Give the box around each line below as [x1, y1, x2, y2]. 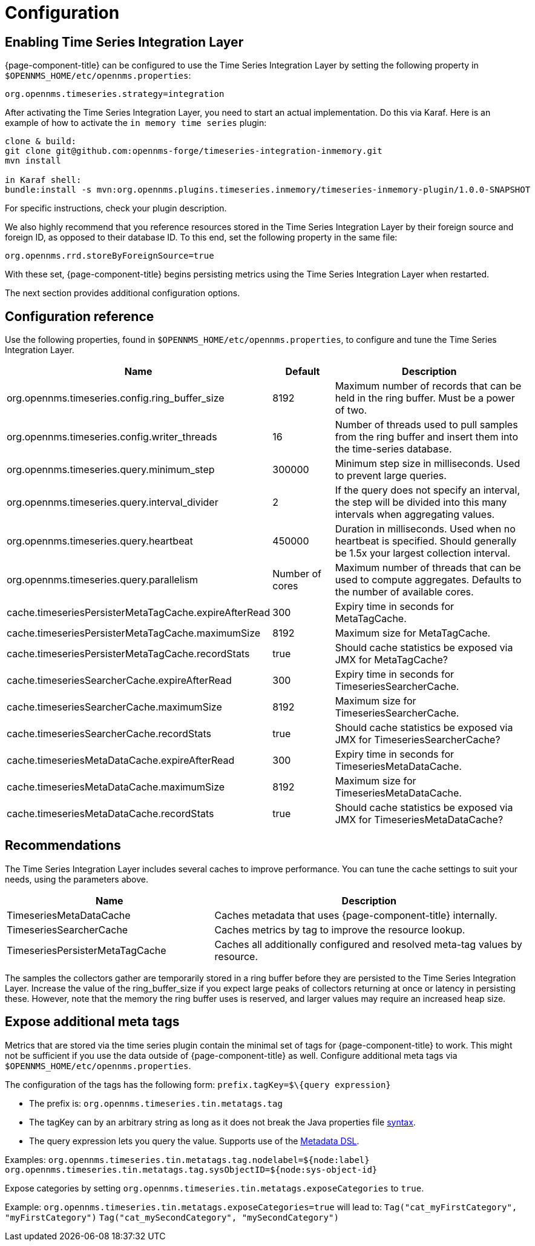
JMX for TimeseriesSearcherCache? [335, 734, 501, 746]
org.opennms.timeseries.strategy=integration [5, 89, 225, 99]
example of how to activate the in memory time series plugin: [5, 118, 267, 128]
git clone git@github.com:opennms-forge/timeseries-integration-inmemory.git [5, 146, 382, 156]
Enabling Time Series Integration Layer [5, 34, 244, 50]
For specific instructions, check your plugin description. [5, 203, 227, 214]
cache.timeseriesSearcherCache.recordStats [7, 727, 211, 740]
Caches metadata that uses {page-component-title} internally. [214, 909, 497, 921]
